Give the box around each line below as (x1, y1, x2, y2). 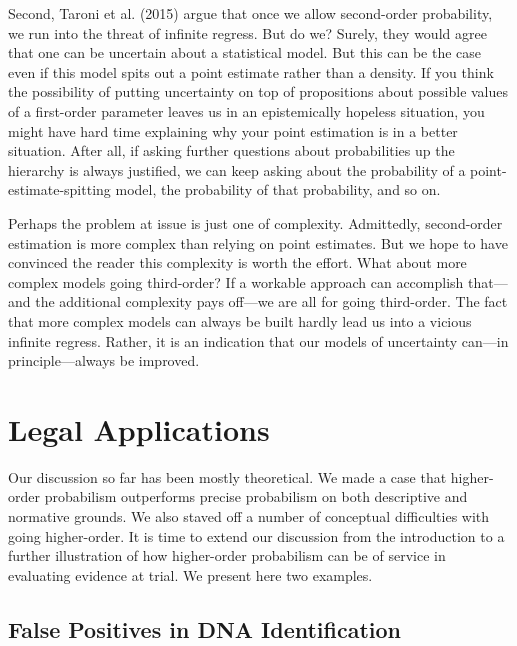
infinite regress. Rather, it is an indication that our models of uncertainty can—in (8, 330, 509, 351)
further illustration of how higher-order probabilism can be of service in (8, 545, 446, 566)
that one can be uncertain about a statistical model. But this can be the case (8, 42, 482, 63)
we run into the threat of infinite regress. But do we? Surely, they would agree (8, 22, 487, 43)
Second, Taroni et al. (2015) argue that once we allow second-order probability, (8, 3, 493, 23)
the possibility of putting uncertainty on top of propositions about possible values (8, 81, 509, 102)
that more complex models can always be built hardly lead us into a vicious (8, 310, 472, 331)
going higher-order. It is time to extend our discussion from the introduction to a (8, 525, 505, 546)
